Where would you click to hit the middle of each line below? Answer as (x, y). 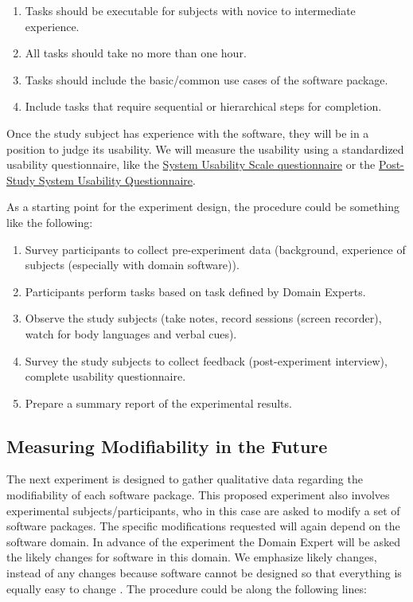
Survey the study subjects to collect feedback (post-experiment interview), (206, 360)
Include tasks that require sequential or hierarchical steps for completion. (203, 106)
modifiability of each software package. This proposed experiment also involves (198, 495)
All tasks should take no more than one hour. (136, 53)
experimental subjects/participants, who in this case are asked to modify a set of (203, 510)
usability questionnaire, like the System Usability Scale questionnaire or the (191, 164)
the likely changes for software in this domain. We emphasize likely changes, (192, 557)
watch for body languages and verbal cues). (131, 333)
